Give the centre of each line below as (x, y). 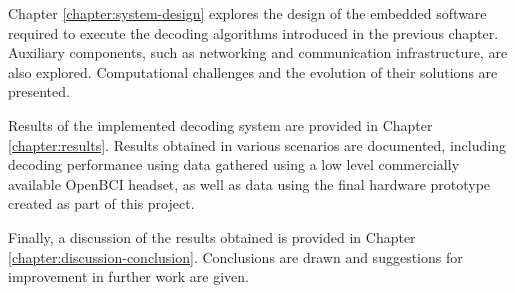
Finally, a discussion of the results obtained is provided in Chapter (212, 236)
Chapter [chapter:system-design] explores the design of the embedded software (247, 13)
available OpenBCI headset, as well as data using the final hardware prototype (249, 183)
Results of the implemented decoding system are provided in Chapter (220, 124)
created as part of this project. (101, 203)
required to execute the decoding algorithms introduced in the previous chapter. (253, 32)
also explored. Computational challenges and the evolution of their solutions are (253, 71)
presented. (39, 91)
